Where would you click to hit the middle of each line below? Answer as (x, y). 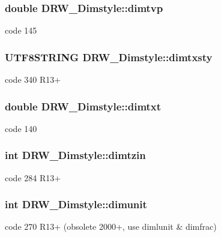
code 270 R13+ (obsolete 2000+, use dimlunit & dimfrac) (111, 226)
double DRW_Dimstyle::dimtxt (83, 106)
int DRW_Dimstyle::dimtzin (75, 155)
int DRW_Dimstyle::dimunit (76, 204)
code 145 (21, 30)
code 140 (21, 128)
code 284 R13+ (33, 177)
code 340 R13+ (33, 79)
